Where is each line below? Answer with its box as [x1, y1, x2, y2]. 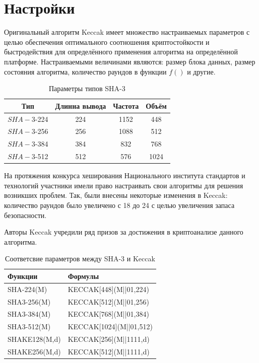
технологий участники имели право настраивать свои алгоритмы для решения [4, 180, 243, 190]
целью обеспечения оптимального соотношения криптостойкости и [4, 36, 210, 47]
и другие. [187, 66, 216, 77]
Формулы [68, 270, 99, 281]
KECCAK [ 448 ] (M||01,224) [68, 283, 149, 294]
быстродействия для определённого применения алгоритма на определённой [4, 46, 238, 57]
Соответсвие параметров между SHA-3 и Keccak [5, 253, 155, 264]
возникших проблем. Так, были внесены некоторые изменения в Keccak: [4, 190, 228, 200]
